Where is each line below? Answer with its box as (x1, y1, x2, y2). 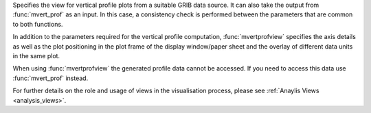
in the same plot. (12, 51, 60, 60)
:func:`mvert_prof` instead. (12, 74, 89, 82)
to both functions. (12, 20, 63, 28)
